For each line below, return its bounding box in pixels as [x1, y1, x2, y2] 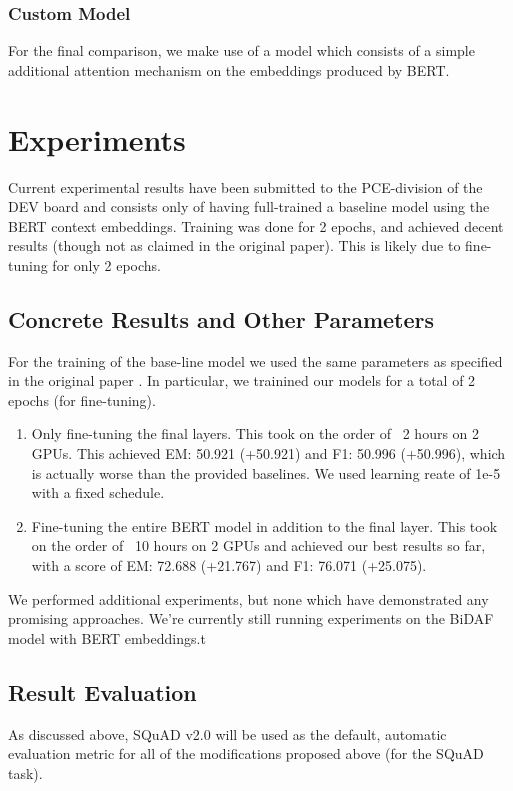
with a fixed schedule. [31, 482, 165, 503]
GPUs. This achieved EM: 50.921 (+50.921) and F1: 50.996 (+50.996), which [31, 443, 506, 464]
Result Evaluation [8, 676, 197, 707]
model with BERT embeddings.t [8, 627, 206, 648]
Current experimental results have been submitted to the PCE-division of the [8, 176, 483, 197]
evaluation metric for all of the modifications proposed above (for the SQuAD [8, 743, 484, 764]
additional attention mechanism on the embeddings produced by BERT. [8, 59, 450, 80]
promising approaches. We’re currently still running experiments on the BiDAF [8, 608, 494, 629]
